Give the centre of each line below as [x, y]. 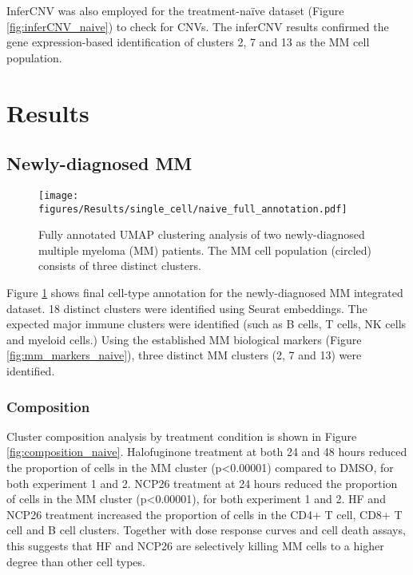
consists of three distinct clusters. [120, 266]
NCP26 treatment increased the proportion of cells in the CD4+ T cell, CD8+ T [205, 514]
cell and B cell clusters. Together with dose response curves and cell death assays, [206, 530]
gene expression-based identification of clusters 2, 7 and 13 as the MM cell [188, 42]
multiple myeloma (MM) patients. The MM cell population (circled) [205, 250]
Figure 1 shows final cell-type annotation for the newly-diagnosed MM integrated [205, 293]
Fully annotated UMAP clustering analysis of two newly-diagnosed [202, 234]
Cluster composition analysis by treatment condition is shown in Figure [182, 436]
